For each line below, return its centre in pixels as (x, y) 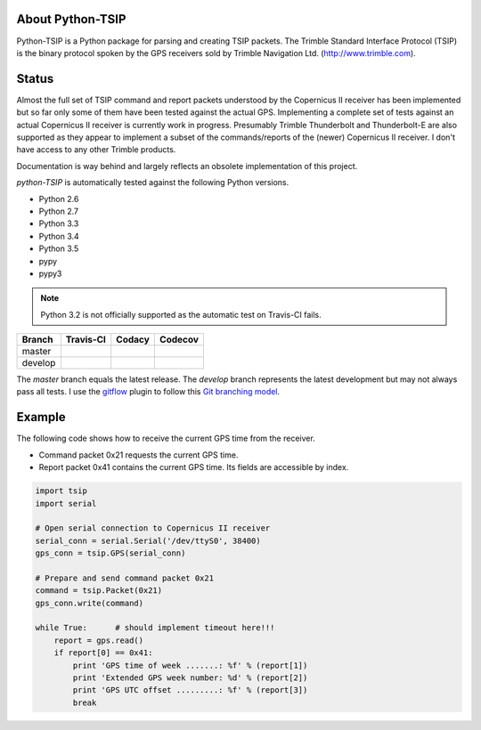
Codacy (133, 340)
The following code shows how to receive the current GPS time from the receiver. (166, 438)
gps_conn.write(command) (90, 603)
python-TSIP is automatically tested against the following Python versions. (153, 182)
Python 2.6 (59, 199)
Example (41, 417)
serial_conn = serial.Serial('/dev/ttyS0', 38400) (148, 540)
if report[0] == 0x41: (103, 653)
